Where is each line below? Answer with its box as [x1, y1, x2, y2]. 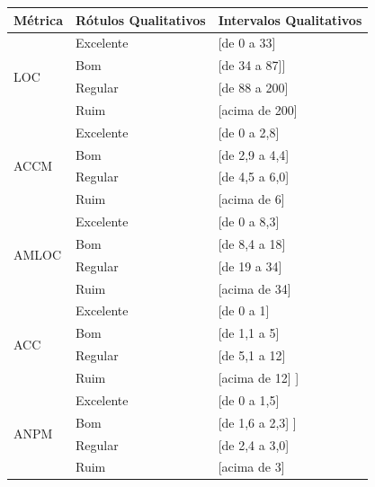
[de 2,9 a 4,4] [218, 145, 290, 164]
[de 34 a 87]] [218, 56, 286, 75]
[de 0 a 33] [218, 33, 276, 52]
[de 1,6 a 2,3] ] [218, 412, 297, 431]
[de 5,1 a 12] [218, 346, 286, 365]
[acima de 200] [218, 100, 298, 119]
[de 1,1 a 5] [218, 323, 280, 342]
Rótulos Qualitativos [76, 10, 206, 29]
